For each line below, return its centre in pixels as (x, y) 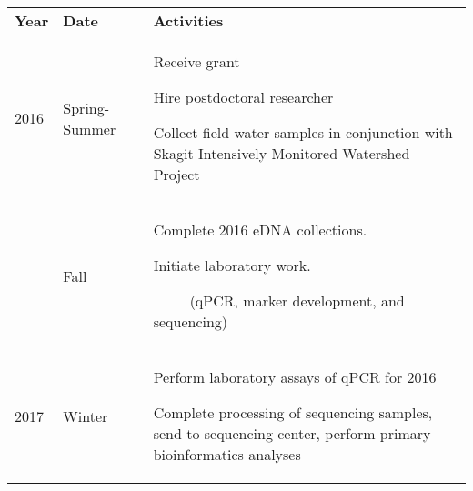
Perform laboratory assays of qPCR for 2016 (295, 377)
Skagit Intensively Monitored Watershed (282, 153)
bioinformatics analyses (227, 454)
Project (176, 174)
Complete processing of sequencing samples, (293, 412)
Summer (90, 128)
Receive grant (196, 61)
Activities (188, 20)
